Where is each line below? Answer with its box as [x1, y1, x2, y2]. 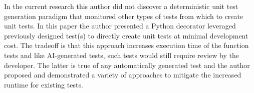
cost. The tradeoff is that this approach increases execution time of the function [4, 40, 249, 50]
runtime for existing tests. [4, 79, 83, 89]
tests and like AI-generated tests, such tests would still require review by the [4, 49, 239, 60]
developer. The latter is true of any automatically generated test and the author [4, 59, 250, 70]
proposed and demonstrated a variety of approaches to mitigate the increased [4, 69, 241, 80]
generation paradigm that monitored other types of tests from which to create [4, 10, 243, 21]
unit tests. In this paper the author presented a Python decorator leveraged [4, 20, 236, 31]
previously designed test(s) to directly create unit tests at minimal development [4, 30, 248, 40]
